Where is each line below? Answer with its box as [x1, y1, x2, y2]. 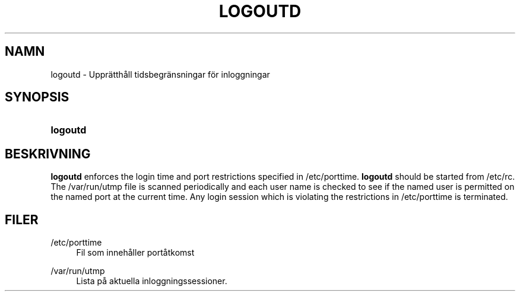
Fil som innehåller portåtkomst [76, 247, 195, 258]
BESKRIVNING [5, 146, 91, 161]
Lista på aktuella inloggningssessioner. [76, 276, 227, 287]
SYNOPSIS [5, 90, 69, 105]
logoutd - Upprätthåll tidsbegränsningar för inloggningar [50, 69, 270, 79]
